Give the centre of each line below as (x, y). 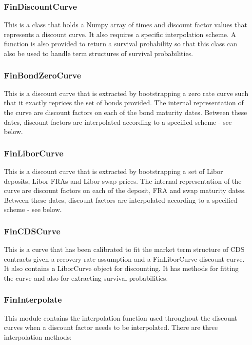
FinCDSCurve (32, 231)
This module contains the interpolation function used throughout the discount (121, 317)
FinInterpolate (33, 299)
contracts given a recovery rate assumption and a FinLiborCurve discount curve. (124, 259)
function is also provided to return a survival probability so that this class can (121, 44)
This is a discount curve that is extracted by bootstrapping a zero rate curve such (126, 93)
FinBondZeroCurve (43, 75)
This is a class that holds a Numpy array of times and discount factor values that (126, 25)
